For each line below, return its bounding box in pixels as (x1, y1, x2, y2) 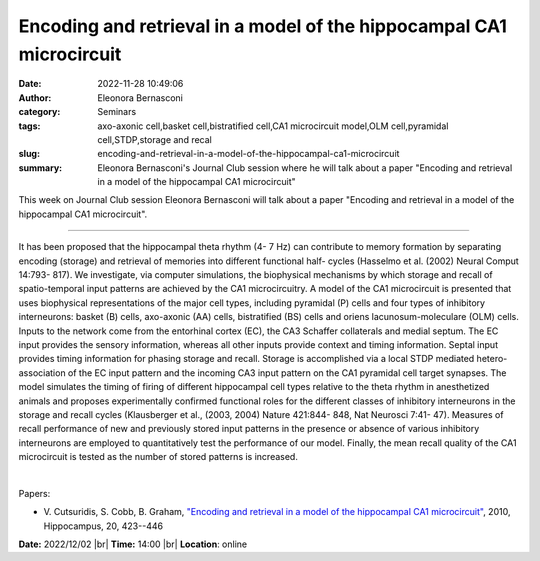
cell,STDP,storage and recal (97, 133, 212, 145)
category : (18, 106, 61, 118)
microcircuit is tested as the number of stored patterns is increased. (18, 451, 299, 463)
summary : (18, 161, 63, 174)
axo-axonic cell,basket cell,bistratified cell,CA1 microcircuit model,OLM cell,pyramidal (97, 120, 449, 132)
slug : (18, 148, 40, 160)
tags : (18, 120, 41, 132)
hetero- (476, 353, 508, 365)
